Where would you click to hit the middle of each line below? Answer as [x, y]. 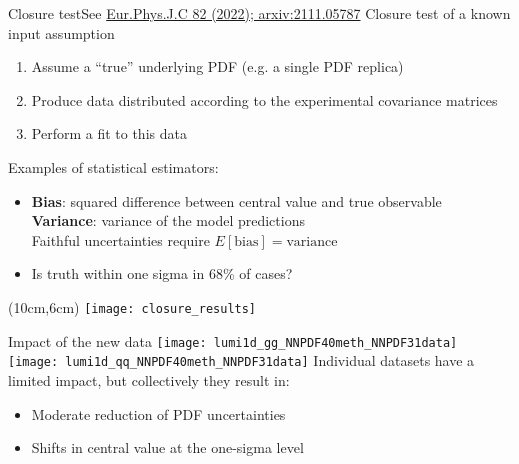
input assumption [61, 32]
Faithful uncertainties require [120, 239]
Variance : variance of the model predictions [168, 220]
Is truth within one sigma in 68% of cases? [162, 273]
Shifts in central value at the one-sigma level [167, 447]
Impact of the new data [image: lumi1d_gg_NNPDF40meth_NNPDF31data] [233, 340]
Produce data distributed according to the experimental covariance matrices [264, 99]
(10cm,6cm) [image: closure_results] [132, 306]
